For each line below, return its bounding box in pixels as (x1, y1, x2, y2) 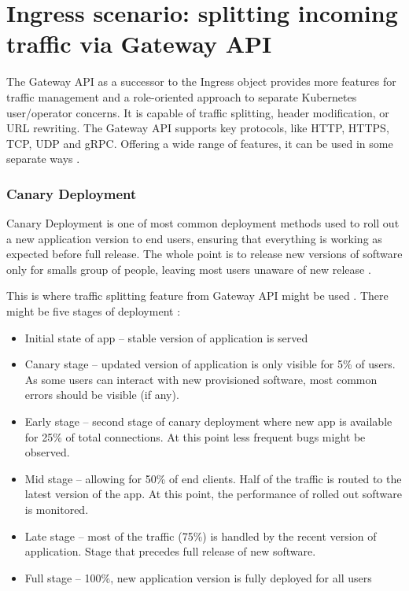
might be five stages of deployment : (6, 303, 181, 320)
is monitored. (24, 501, 89, 517)
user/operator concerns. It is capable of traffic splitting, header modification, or (6, 104, 389, 120)
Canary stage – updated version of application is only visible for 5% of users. (24, 356, 396, 372)
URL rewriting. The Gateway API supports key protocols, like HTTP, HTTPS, (6, 120, 389, 136)
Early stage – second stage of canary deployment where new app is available (24, 413, 392, 430)
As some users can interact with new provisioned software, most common (24, 371, 378, 387)
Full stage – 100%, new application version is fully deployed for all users (24, 569, 372, 585)
